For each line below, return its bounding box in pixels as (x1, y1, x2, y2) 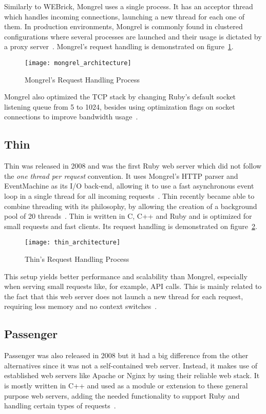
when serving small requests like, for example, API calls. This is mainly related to (4, 281, 262, 292)
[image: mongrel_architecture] (25, 59, 131, 67)
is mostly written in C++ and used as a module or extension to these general (4, 380, 248, 390)
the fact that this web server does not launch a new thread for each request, (4, 291, 243, 301)
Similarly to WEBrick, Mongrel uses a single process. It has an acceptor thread (4, 1, 253, 11)
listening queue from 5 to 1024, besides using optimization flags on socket (4, 101, 235, 112)
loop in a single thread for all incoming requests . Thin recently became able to (4, 190, 255, 201)
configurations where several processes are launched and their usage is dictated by (4, 31, 262, 42)
